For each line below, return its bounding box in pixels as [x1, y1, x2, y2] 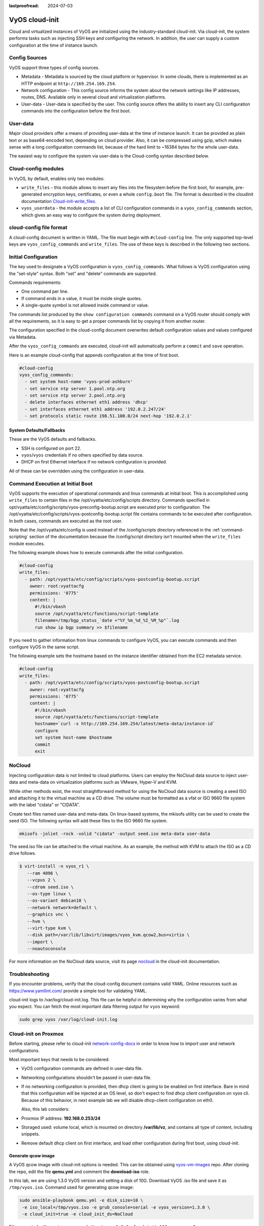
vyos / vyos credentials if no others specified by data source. [21, 452, 144, 458]
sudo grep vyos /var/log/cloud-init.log [19, 1017, 117, 1022]
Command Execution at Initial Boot [9, 480, 93, 487]
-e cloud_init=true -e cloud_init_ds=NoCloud [22, 1211, 133, 1217]
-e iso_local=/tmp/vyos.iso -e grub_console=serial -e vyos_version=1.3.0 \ [22, 1204, 210, 1210]
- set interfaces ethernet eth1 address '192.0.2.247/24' [24, 406, 167, 412]
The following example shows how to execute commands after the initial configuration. [9, 550, 184, 556]
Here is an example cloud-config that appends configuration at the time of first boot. [9, 352, 179, 358]
